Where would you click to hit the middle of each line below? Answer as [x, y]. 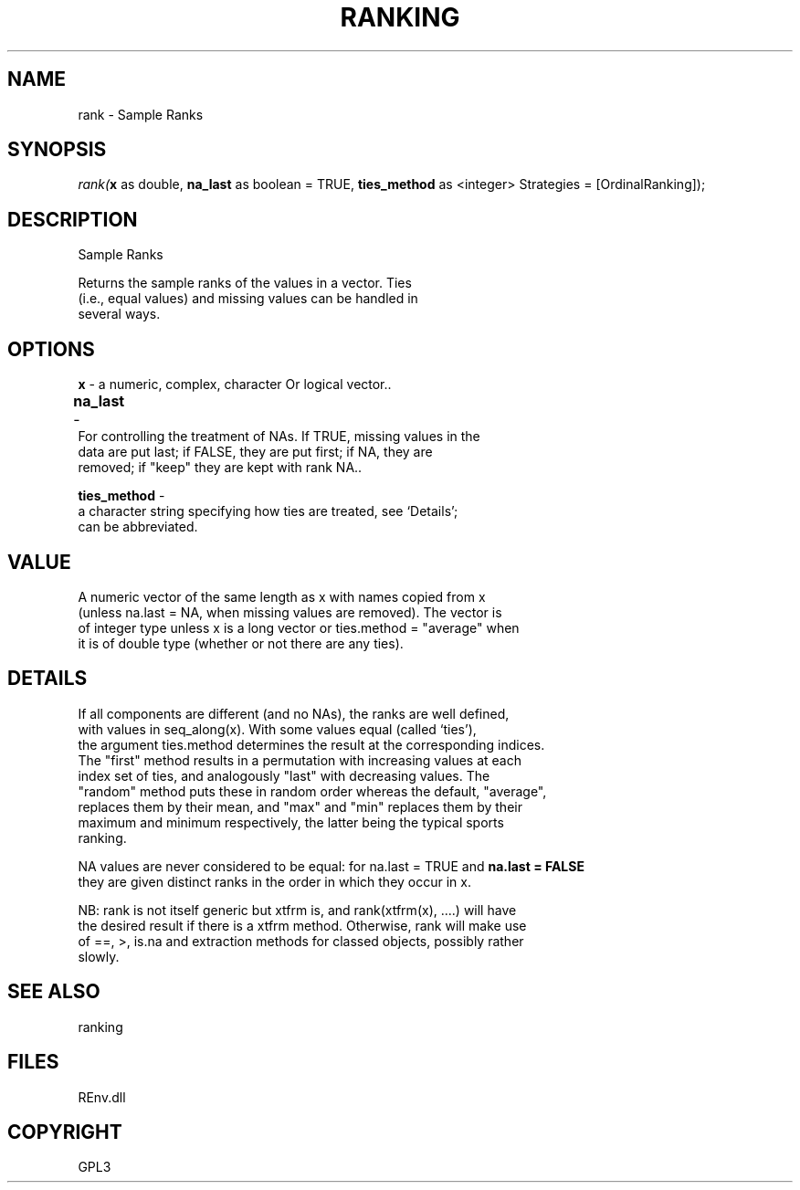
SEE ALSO [54, 992]
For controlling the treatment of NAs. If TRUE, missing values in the [279, 437]
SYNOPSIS [57, 150]
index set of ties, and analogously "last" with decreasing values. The [284, 775]
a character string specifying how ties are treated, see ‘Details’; [268, 511]
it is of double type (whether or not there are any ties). [241, 643]
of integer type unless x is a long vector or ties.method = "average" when [299, 627]
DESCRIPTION [73, 219]
